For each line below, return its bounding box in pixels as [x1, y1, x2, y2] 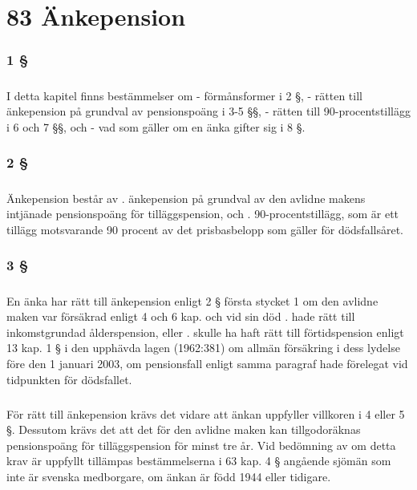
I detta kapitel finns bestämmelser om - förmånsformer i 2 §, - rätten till [6, 87, 362, 103]
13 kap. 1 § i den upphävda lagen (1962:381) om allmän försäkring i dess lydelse [6, 339, 400, 356]
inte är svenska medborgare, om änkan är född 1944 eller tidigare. [6, 468, 331, 484]
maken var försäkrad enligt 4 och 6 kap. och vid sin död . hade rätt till [6, 308, 355, 325]
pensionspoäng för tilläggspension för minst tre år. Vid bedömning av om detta [6, 436, 396, 453]
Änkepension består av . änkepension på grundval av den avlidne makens [6, 189, 366, 206]
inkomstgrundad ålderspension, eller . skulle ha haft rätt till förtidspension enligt [6, 323, 404, 340]
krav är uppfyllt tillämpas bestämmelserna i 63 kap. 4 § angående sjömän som [6, 452, 391, 469]
